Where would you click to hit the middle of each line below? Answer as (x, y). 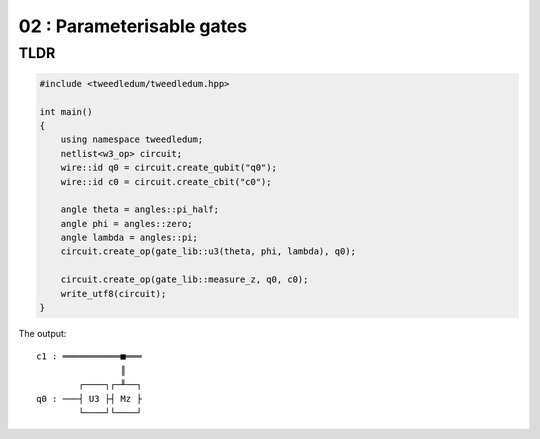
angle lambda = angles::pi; (129, 238)
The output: (42, 334)
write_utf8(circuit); (113, 293)
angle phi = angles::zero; (127, 223)
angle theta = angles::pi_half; (140, 209)
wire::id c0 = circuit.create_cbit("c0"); (166, 181)
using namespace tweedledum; (132, 139)
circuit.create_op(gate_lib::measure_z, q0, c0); (184, 279)
